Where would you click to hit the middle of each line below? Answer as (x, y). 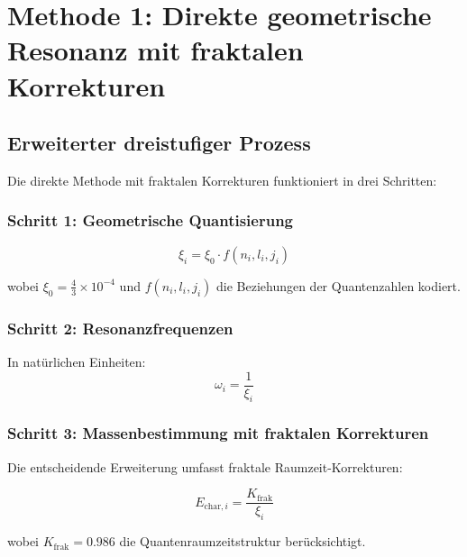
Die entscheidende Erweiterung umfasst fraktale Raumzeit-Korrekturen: (205, 466)
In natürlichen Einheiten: (77, 361)
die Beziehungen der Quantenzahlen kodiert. (338, 285)
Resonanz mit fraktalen (156, 50)
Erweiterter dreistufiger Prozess (159, 143)
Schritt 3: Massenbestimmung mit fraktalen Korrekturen (218, 433)
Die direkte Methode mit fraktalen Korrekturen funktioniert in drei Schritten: (222, 180)
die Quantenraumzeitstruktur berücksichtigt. (243, 541)
